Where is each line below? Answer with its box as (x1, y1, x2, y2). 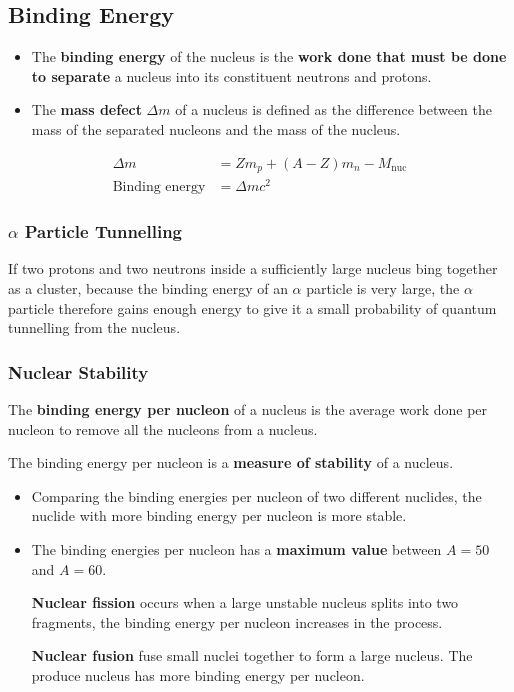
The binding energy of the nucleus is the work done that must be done (31, 46, 507, 67)
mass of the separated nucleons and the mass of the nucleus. (31, 118, 401, 139)
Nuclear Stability (8, 359, 149, 384)
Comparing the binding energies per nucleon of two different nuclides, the (31, 485, 482, 506)
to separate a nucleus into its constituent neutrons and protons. (31, 65, 432, 86)
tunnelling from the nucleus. (8, 317, 181, 338)
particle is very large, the (306, 277, 460, 298)
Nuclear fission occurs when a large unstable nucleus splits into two (31, 592, 459, 613)
